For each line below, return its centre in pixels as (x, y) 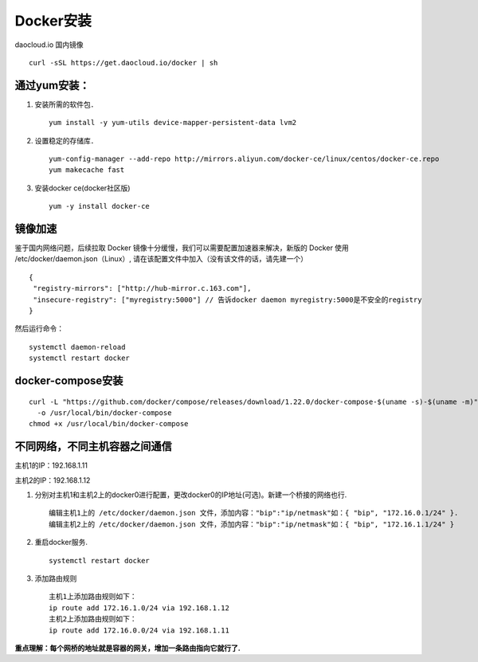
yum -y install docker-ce (100, 206)
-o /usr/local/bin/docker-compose (104, 413)
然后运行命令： (39, 329)
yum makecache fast (87, 170)
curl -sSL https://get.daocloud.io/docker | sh (123, 63)
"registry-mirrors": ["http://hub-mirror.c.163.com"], (142, 288)
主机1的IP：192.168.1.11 (51, 465)
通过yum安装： (52, 85)
